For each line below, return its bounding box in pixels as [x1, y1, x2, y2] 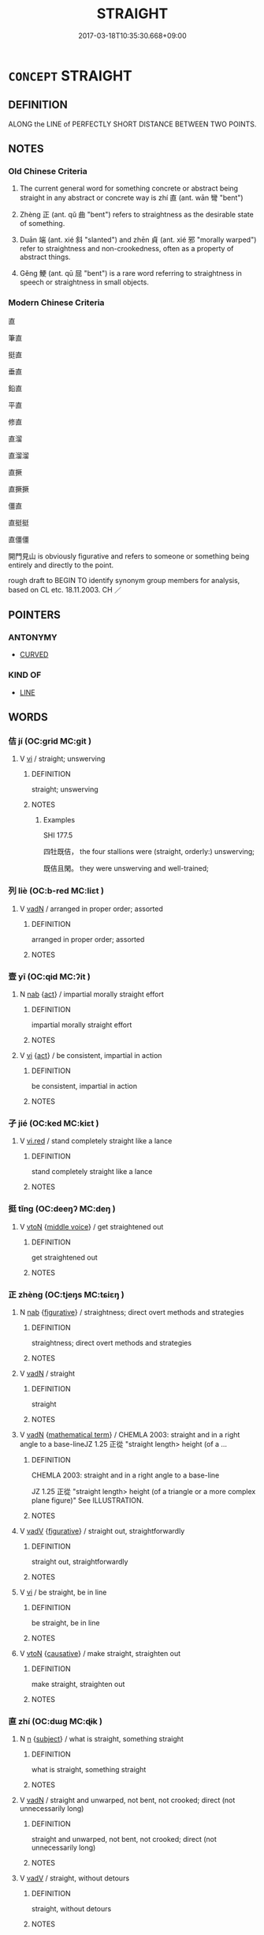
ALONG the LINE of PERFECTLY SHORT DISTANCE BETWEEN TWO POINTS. [8, 119, 257, 129]
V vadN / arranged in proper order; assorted [19, 904, 163, 913]
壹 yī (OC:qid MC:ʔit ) [8, 971, 91, 982]
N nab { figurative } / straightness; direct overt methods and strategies [19, 1307, 244, 1316]
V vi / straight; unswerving [19, 754, 106, 763]
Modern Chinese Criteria [8, 297, 105, 308]
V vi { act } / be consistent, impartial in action [19, 1051, 162, 1060]
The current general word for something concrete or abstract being [19, 183, 239, 194]
